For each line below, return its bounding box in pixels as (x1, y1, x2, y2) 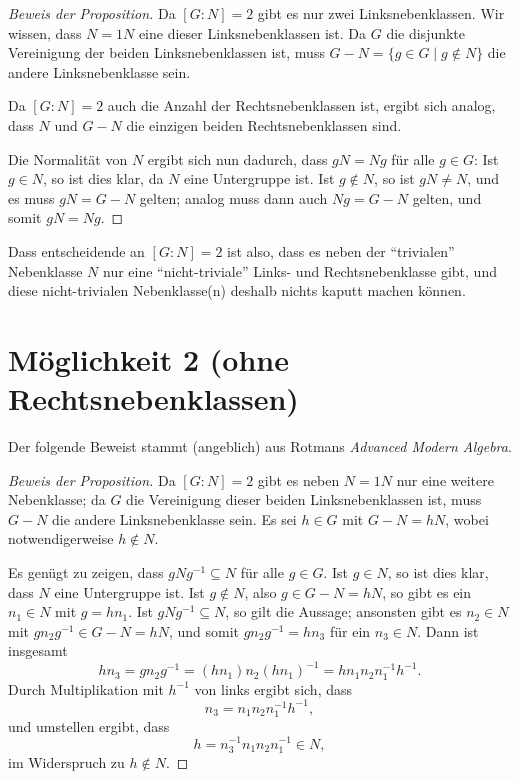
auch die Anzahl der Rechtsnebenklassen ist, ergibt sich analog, (107, 95, 496, 116)
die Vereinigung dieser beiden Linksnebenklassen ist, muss (126, 489, 482, 510)
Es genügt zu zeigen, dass (8, 562, 164, 582)
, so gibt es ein (382, 581, 472, 602)
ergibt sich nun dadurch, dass (147, 148, 328, 169)
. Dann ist (417, 620, 479, 641)
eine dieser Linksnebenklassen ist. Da (138, 22, 367, 43)
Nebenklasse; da (8, 489, 106, 510)
